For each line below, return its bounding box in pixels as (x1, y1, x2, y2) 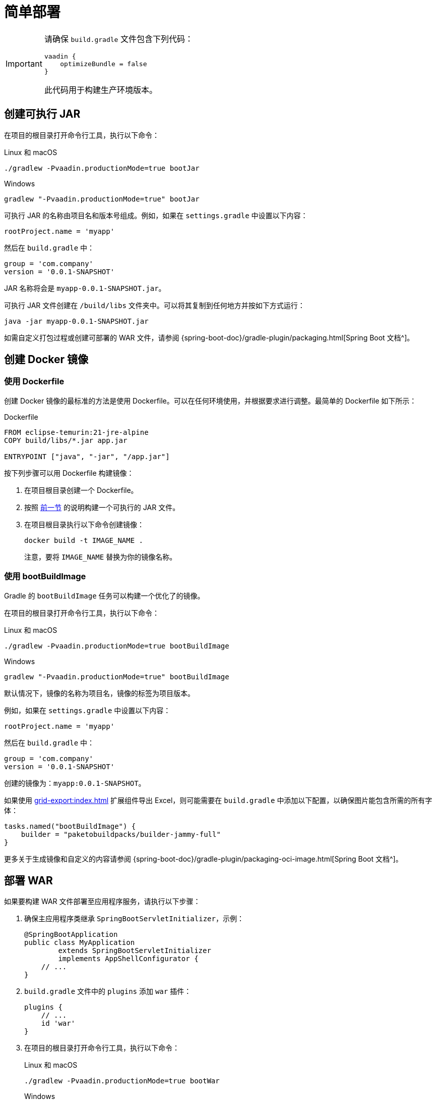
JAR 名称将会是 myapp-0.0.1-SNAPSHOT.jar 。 (4, 283, 166, 292)
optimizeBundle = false (60, 60, 147, 68)
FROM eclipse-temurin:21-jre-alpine (4, 428, 149, 436)
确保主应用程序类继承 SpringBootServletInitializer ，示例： (24, 914, 244, 923)
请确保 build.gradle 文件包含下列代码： (44, 33, 193, 44)
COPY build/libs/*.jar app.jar (4, 436, 128, 444)
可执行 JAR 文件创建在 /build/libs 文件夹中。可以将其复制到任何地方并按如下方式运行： (4, 301, 305, 310)
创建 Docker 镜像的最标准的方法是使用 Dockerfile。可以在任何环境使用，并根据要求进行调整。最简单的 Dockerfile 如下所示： (4, 396, 417, 405)
